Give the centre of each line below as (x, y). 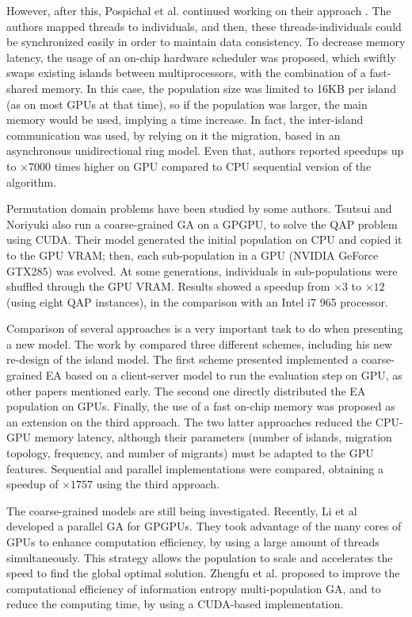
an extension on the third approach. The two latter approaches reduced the (189, 421)
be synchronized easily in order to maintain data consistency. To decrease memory (206, 42)
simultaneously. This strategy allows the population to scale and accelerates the (200, 557)
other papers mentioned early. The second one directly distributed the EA (186, 390)
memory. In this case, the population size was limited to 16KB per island (219, 88)
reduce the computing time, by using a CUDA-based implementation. (175, 604)
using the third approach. (158, 484)
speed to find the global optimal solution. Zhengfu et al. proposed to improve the (203, 573)
